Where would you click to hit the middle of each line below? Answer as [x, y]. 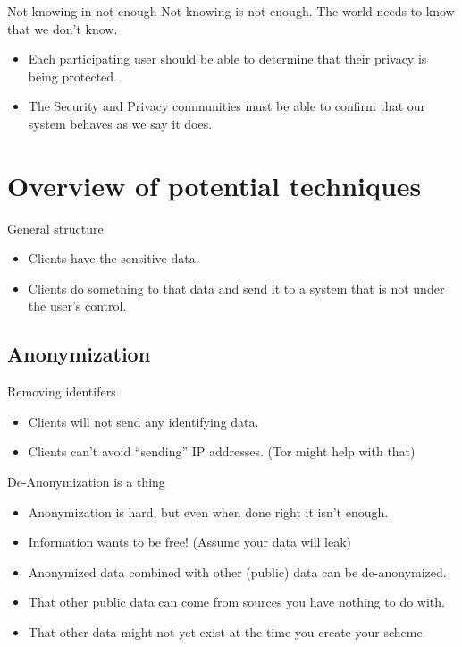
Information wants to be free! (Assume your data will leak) [190, 542]
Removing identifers [62, 392]
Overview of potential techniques [214, 185]
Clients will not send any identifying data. [143, 421]
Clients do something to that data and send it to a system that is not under [236, 288]
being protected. [73, 76]
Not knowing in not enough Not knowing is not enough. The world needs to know [231, 11]
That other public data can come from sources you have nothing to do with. [236, 602]
